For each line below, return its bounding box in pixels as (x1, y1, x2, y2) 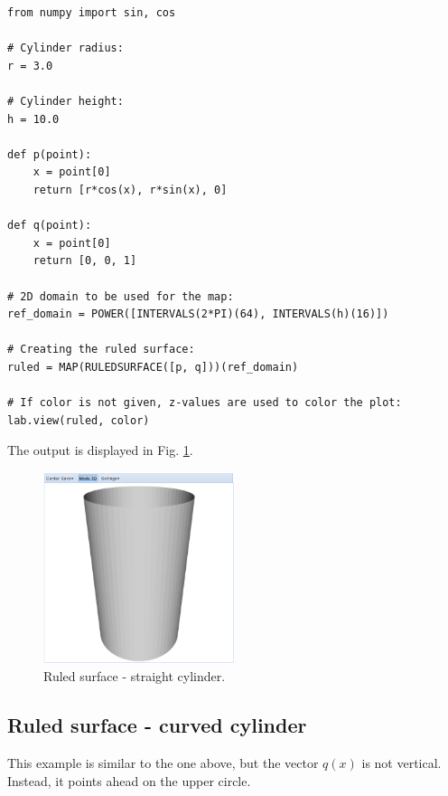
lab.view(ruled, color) (7, 413, 150, 427)
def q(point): (7, 219, 92, 232)
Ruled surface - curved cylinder (7, 711, 307, 739)
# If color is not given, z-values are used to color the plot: (7, 396, 402, 410)
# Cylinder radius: (7, 42, 124, 55)
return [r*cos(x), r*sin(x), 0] (33, 183, 228, 196)
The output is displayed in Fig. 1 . (7, 441, 193, 460)
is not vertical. (361, 753, 442, 772)
